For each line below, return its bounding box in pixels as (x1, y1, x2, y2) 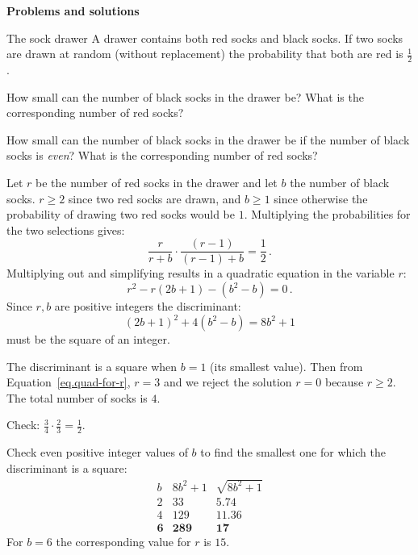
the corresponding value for (56, 533, 191, 550)
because (324, 373, 364, 390)
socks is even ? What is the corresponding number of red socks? (6, 147, 318, 164)
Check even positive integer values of (6, 444, 188, 461)
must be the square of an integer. (6, 331, 170, 348)
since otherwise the (274, 190, 368, 207)
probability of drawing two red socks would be (6, 206, 236, 223)
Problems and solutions (6, 2, 140, 19)
